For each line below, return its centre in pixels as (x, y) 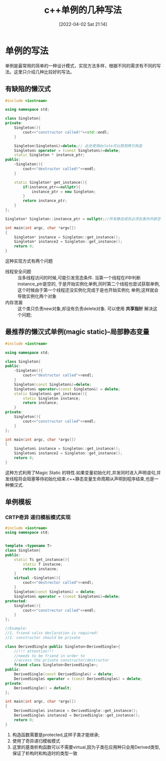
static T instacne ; (43, 564)
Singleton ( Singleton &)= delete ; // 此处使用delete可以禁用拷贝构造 (78, 146)
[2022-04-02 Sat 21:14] (83, 24)
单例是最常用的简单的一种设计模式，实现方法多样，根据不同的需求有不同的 (81, 65)
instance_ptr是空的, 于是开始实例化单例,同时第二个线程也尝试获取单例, (89, 284)
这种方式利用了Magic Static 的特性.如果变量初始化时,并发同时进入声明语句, (81, 472)
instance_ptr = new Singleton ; (64, 192)
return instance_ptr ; (45, 201)
